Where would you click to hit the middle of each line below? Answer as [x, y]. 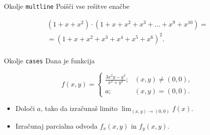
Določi [25, 108]
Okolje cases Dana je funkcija [49, 61]
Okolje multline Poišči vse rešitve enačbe [67, 6]
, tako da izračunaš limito [79, 108]
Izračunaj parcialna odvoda [56, 125]
